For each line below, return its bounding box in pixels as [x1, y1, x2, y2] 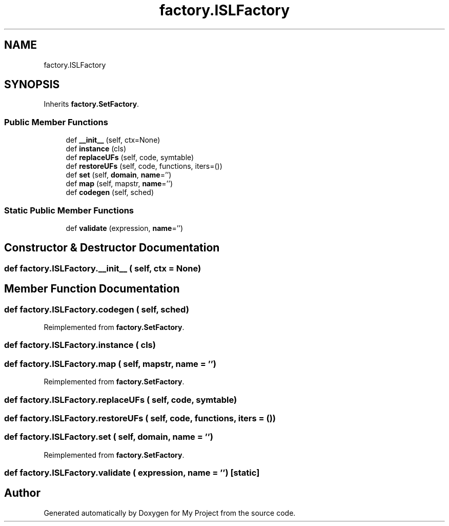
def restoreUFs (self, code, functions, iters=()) [66, 162, 222, 171]
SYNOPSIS [4, 78, 60, 91]
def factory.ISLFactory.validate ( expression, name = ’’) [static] [4, 467, 260, 478]
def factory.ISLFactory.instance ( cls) [4, 340, 156, 350]
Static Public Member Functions [4, 205, 134, 216]
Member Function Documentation [4, 282, 180, 296]
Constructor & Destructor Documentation [4, 241, 220, 255]
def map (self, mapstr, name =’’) [66, 179, 173, 188]
